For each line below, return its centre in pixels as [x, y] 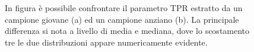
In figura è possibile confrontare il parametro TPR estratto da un [124, 8]
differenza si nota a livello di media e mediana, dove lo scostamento [127, 31]
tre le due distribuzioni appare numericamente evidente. [106, 42]
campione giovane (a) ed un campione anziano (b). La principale [122, 19]
